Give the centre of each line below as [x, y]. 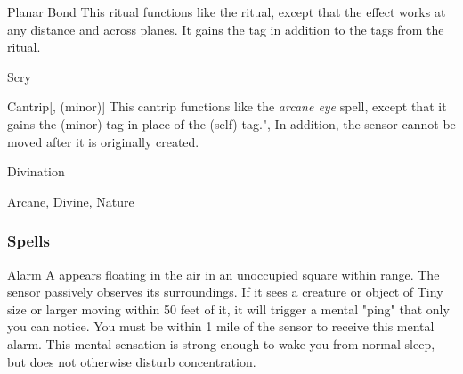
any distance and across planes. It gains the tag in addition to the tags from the [226, 29]
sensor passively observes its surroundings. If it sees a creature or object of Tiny [225, 292]
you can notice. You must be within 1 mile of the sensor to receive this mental [221, 326]
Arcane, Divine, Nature [71, 201]
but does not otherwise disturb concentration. [132, 361]
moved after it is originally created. [103, 141]
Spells [28, 241]
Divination [36, 171]
